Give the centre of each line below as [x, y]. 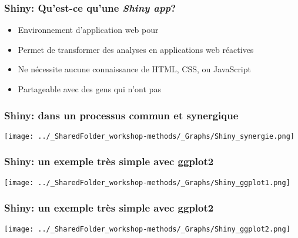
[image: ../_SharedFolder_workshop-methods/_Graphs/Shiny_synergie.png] [149, 136]
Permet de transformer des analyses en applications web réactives [136, 49]
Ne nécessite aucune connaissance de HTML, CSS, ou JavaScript [134, 69]
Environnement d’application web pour [88, 30]
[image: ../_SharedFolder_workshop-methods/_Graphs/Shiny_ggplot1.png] [147, 182]
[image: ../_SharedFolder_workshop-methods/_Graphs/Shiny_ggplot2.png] [147, 229]
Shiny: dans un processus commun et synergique [121, 115]
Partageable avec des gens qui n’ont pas [89, 89]
